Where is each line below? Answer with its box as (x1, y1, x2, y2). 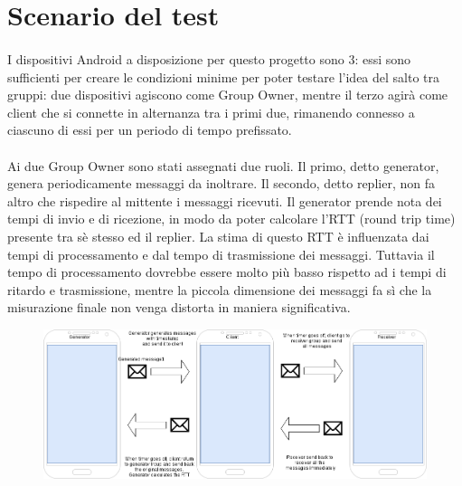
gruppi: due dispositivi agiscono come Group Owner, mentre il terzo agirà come (7, 85, 448, 104)
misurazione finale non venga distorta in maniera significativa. (7, 298, 351, 317)
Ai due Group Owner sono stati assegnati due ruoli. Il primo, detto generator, (7, 156, 439, 175)
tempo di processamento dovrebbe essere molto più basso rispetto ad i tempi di (7, 262, 447, 281)
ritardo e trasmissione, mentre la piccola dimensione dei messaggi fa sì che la (7, 280, 432, 299)
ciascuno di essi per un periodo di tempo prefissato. (7, 120, 292, 139)
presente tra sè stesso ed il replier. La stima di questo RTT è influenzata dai (7, 226, 429, 245)
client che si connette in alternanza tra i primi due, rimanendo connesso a (7, 102, 415, 121)
